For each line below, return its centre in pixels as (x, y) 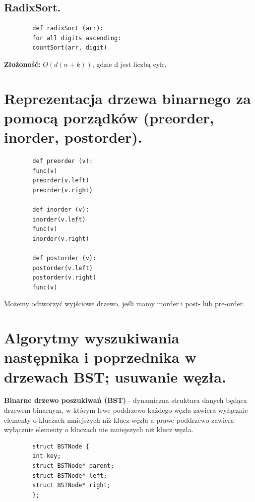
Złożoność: (22, 64)
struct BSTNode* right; (71, 485)
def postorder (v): (64, 258)
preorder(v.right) (63, 190)
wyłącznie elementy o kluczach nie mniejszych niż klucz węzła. (99, 429)
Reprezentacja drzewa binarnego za (127, 98)
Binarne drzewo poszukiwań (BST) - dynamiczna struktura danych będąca (126, 400)
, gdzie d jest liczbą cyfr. (129, 64)
